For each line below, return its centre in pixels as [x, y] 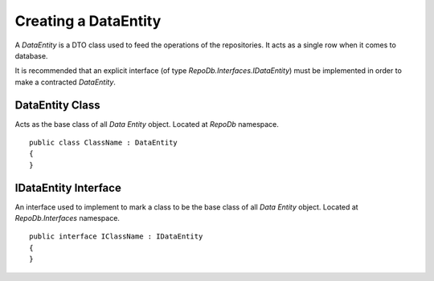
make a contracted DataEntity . [66, 82]
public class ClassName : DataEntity [104, 143]
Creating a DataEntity [88, 21]
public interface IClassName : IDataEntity [116, 236]
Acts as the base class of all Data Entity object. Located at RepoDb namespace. [147, 124]
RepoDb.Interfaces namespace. [68, 218]
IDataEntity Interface [68, 187]
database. [31, 55]
